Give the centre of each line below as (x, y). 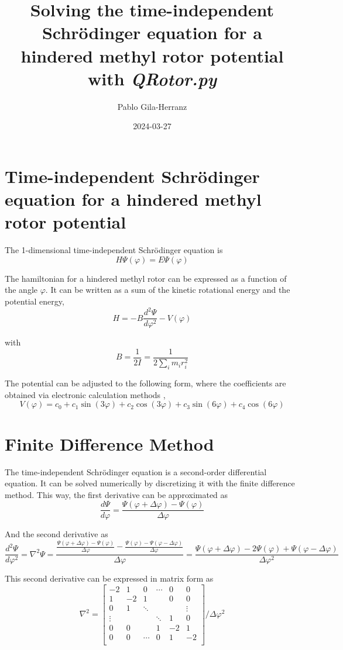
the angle (21, 290)
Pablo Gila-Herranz (152, 106)
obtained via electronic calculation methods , (85, 394)
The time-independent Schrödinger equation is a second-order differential (136, 471)
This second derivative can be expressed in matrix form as (109, 578)
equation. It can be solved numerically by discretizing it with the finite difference (150, 483)
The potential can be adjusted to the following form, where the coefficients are (145, 383)
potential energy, (35, 301)
